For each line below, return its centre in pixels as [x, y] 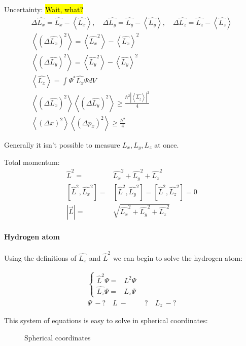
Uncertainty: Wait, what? [44, 9]
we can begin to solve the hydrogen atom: [178, 257]
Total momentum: [32, 162]
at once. [167, 144]
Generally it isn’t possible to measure [62, 144]
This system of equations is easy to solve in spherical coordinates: [106, 320]
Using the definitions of [40, 257]
